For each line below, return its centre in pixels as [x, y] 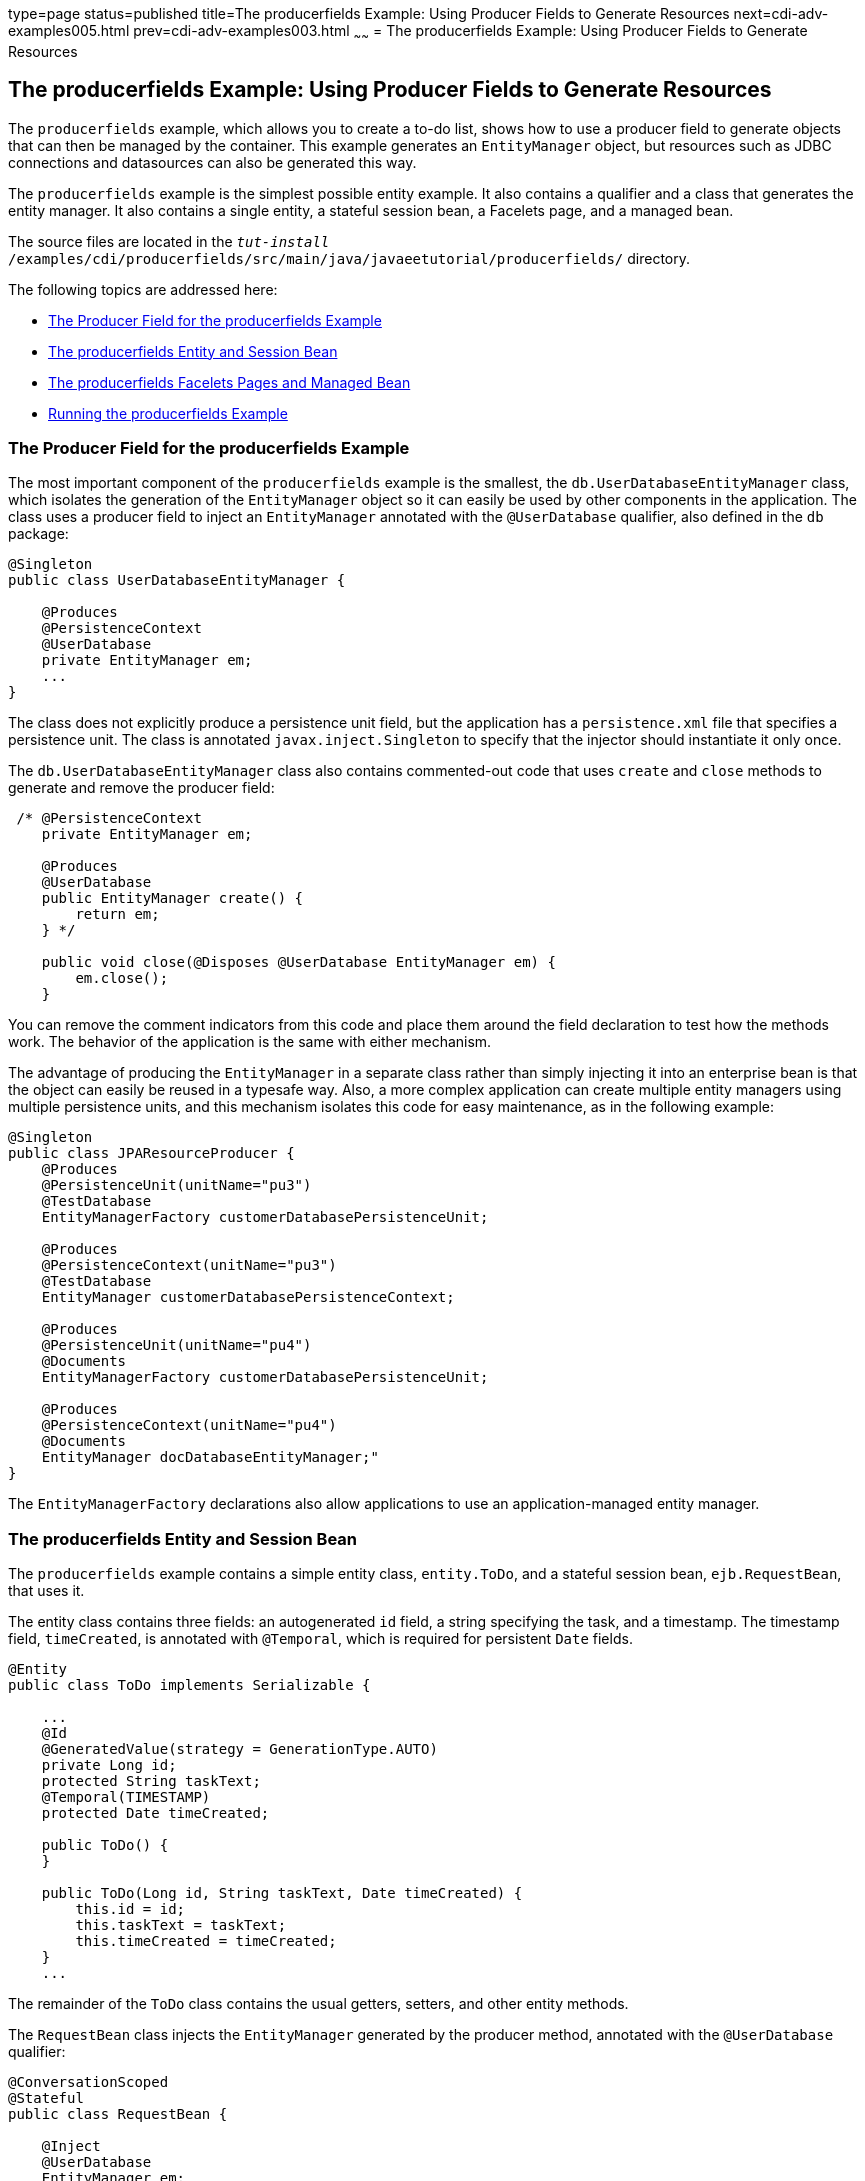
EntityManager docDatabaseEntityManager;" [210, 1457]
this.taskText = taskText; [181, 1925]
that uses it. [46, 1591]
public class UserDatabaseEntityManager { [177, 580]
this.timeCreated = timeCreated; [206, 1941]
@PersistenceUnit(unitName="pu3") [176, 1185]
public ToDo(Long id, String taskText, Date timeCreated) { [282, 1893]
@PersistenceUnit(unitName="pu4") [176, 1345]
